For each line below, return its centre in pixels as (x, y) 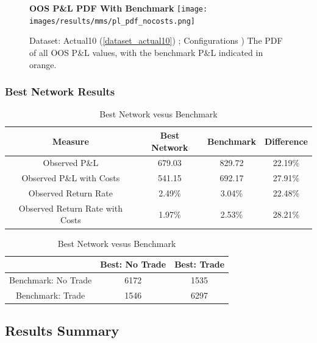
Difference (286, 141)
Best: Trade (200, 264)
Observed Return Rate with (70, 208)
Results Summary (62, 331)
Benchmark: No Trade (51, 280)
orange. (43, 64)
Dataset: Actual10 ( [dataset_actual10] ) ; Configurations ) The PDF (156, 40)
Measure (70, 141)
